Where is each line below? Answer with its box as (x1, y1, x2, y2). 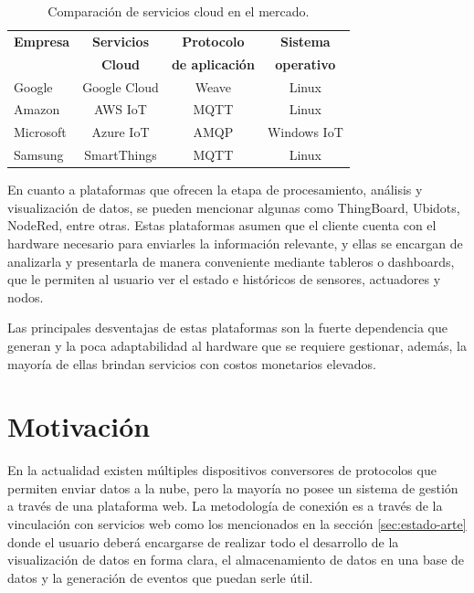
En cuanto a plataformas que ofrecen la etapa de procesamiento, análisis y (7, 180, 423, 199)
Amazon (14, 100, 60, 119)
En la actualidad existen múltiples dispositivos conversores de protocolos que (7, 461, 437, 480)
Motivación (7, 408, 151, 445)
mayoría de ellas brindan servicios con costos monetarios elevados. (7, 354, 376, 373)
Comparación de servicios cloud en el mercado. (47, 2, 310, 20)
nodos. (7, 287, 44, 306)
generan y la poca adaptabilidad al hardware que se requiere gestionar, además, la (7, 335, 467, 355)
